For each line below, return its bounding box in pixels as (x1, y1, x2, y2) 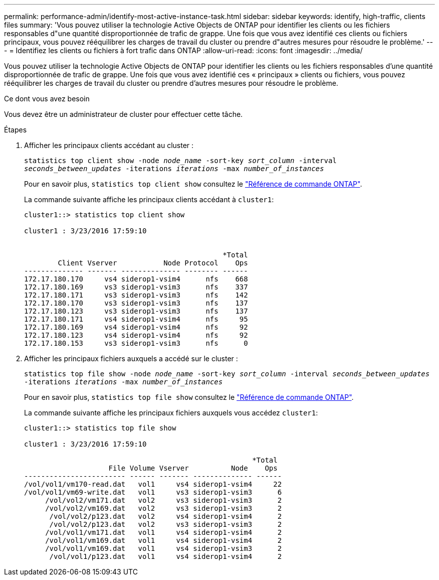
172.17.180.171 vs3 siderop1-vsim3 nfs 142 (24, 291, 248, 299)
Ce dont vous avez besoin (4, 94, 90, 103)
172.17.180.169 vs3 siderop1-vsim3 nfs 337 (24, 283, 248, 291)
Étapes (4, 125, 27, 134)
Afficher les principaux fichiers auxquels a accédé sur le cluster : (24, 354, 238, 363)
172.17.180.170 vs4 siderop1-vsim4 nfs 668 (24, 275, 248, 283)
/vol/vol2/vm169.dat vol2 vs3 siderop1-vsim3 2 (45, 504, 282, 512)
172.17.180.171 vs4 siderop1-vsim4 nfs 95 (24, 315, 248, 323)
